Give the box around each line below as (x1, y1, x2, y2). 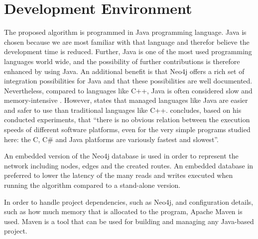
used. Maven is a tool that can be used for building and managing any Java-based (4, 216, 254, 226)
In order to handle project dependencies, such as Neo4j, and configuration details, (4, 196, 254, 207)
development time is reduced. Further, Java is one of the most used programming (4, 46, 252, 57)
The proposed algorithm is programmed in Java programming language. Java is (4, 27, 247, 37)
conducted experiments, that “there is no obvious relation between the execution (4, 114, 250, 125)
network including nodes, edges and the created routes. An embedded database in (4, 160, 254, 170)
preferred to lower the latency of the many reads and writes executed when (4, 170, 233, 180)
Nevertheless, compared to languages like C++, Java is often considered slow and (4, 85, 253, 95)
